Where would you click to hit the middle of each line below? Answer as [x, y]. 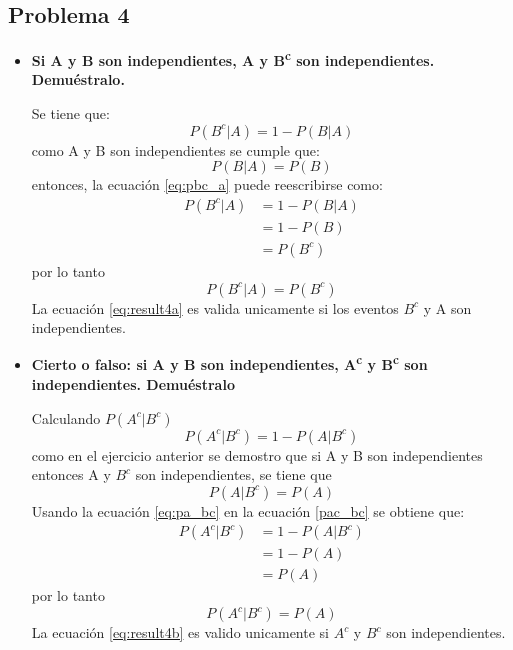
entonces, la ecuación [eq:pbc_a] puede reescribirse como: [207, 184]
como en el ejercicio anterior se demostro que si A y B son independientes [257, 454]
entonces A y [71, 474]
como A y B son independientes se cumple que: [175, 149]
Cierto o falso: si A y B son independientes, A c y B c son [229, 363]
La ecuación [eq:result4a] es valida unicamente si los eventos [215, 307]
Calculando [66, 417]
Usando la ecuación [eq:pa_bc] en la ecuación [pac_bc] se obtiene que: [248, 510]
